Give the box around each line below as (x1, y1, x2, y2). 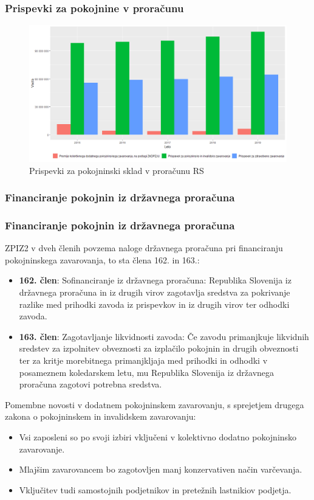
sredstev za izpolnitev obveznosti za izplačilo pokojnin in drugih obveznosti (19, 342, 299, 355)
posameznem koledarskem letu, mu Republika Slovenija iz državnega (19, 366, 275, 378)
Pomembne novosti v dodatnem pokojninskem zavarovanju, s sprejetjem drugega (5, 398, 304, 411)
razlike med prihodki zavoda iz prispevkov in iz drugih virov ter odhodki (19, 297, 290, 310)
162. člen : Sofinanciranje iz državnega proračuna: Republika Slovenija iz (19, 274, 292, 286)
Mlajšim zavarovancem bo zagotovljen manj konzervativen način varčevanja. (19, 463, 302, 476)
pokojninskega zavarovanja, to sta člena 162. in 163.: (5, 253, 200, 266)
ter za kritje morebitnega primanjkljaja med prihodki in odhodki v (19, 354, 268, 367)
